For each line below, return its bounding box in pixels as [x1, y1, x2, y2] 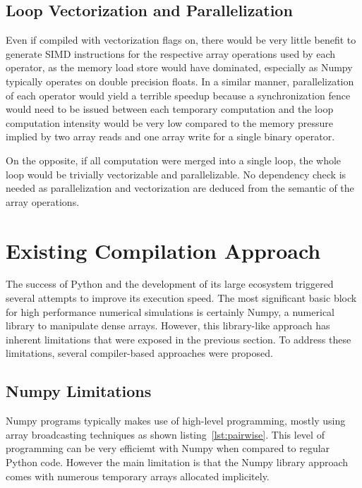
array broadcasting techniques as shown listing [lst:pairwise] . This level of [6, 427, 325, 441]
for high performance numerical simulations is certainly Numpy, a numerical [6, 304, 334, 319]
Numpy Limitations [6, 380, 152, 402]
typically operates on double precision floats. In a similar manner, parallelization [6, 73, 354, 88]
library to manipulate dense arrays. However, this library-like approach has [6, 318, 330, 333]
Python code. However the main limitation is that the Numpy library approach [6, 455, 349, 469]
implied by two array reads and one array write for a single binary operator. [6, 129, 335, 144]
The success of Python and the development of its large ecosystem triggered [6, 276, 334, 291]
